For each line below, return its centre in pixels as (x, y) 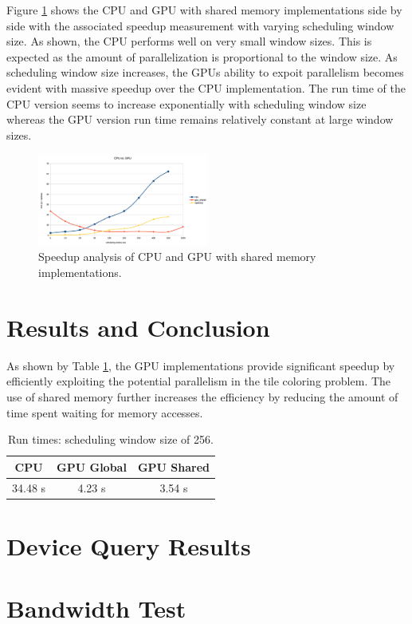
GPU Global (92, 466)
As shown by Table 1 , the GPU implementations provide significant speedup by (201, 365)
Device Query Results (129, 545)
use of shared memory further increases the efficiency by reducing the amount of (202, 396)
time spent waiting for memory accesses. (105, 412)
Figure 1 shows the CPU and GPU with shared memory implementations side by (204, 10)
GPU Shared (173, 466)
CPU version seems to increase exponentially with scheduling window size (186, 103)
